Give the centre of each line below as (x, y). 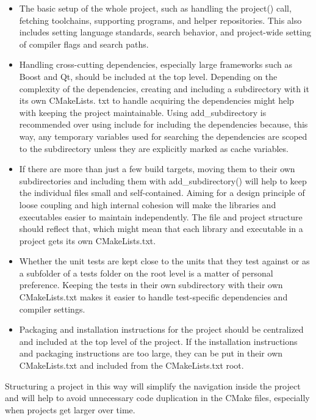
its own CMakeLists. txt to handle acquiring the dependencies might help (156, 100)
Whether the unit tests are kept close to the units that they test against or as (164, 261)
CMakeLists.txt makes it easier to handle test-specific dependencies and (153, 297)
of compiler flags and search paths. (84, 44)
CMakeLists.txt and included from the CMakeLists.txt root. (131, 365)
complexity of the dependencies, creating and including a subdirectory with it (164, 88)
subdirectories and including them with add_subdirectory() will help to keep (163, 180)
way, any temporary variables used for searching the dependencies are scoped (163, 136)
